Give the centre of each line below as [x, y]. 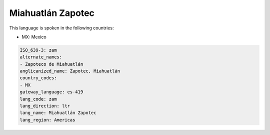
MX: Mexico [34, 37]
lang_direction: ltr [45, 106]
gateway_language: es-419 [51, 92]
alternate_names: [41, 57]
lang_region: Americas [47, 120]
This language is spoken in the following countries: [61, 28]
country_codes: [38, 78]
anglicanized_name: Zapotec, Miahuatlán [70, 71]
